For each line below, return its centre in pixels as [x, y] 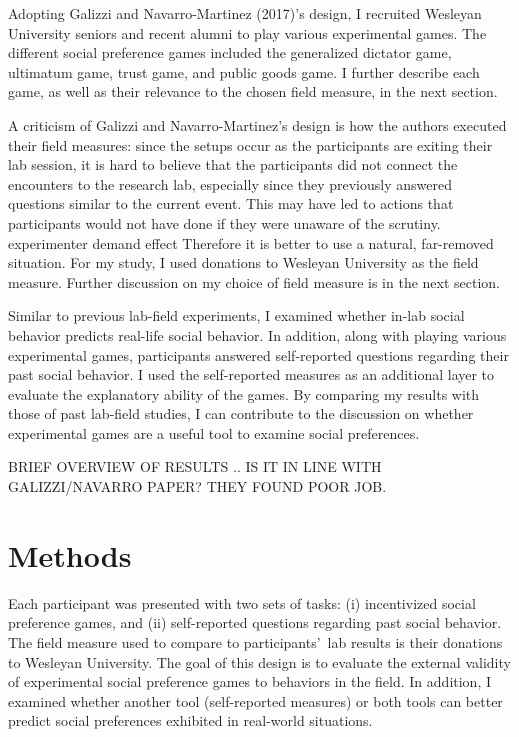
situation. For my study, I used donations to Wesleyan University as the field [243, 262]
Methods [70, 554]
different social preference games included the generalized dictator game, [230, 52]
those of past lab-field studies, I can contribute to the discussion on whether [241, 413]
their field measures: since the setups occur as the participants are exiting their [250, 144]
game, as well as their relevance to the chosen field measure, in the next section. [253, 91]
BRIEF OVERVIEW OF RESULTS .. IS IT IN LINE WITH [195, 466]
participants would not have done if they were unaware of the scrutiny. [224, 222]
